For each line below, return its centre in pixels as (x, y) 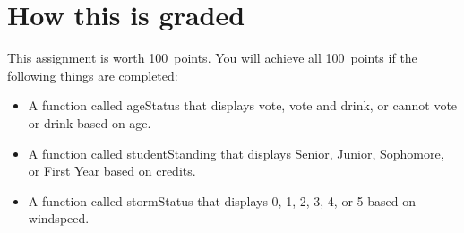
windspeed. (59, 218)
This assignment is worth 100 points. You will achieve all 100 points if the (212, 58)
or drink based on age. (90, 122)
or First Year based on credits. (112, 171)
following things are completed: (93, 75)
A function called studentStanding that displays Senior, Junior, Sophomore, (236, 153)
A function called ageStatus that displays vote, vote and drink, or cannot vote (243, 105)
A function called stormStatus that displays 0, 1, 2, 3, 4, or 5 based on (222, 200)
